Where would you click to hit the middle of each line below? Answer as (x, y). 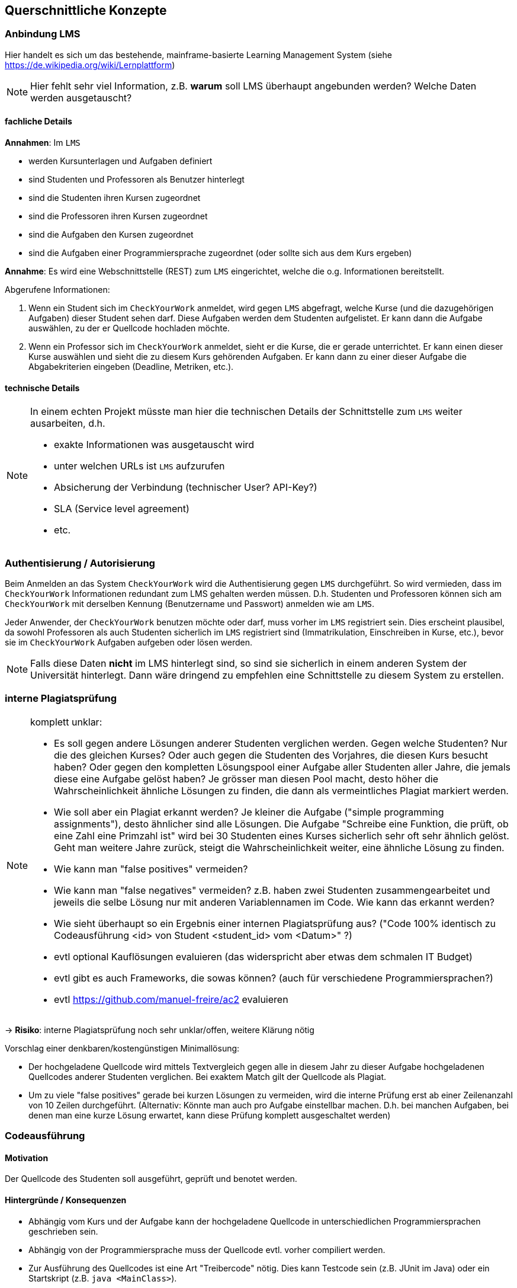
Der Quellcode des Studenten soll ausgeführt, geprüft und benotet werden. (151, 1179)
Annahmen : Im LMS (43, 143)
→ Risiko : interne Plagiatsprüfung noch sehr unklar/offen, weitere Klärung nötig (160, 1030)
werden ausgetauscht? (81, 98)
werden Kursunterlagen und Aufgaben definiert (121, 161)
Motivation (27, 1158)
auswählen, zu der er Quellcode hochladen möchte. (129, 328)
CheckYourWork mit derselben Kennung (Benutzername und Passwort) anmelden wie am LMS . (190, 603)
